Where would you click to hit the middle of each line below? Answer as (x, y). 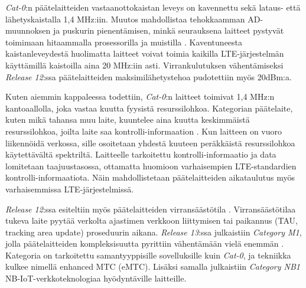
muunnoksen (28, 30)
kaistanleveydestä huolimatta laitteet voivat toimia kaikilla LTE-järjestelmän (145, 53)
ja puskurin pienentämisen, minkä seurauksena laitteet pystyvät (168, 30)
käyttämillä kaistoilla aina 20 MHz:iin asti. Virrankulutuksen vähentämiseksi (144, 65)
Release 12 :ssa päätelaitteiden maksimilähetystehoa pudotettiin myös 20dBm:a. (149, 76)
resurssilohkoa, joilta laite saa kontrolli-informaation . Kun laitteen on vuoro (144, 131)
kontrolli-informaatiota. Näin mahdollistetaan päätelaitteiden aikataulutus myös (150, 177)
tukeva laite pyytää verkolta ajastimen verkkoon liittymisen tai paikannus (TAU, (152, 220)
